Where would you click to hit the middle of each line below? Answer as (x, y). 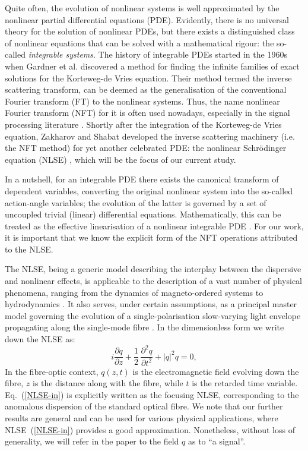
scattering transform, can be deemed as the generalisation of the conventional (146, 89)
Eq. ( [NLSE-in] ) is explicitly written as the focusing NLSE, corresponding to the (152, 394)
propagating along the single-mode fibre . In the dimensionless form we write (145, 327)
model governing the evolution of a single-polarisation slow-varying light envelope (153, 315)
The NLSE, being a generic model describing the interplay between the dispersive (153, 269)
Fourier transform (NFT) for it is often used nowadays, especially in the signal (147, 113)
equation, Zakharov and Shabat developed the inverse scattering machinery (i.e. (150, 136)
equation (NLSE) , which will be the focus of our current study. (120, 159)
